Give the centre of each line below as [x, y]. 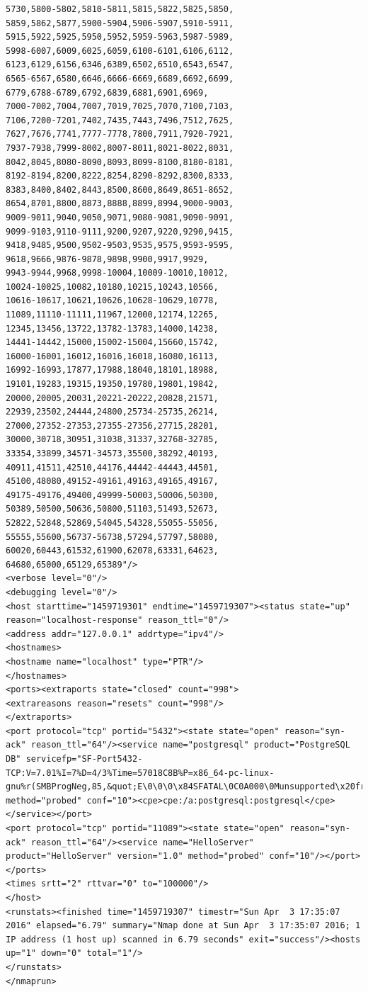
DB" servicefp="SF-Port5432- [74, 759]
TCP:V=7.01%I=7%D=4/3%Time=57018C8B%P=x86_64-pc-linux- [140, 773]
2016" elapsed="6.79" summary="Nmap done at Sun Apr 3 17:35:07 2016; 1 [183, 926]
